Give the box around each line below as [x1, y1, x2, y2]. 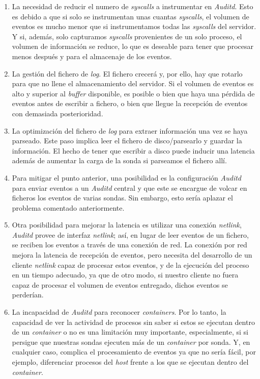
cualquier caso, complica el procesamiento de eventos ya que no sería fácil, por [12, 346, 256, 357]
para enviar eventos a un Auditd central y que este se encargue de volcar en [12, 182, 247, 193]
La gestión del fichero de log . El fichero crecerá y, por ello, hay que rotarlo [12, 68, 243, 79]
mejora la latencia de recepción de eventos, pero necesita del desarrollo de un [12, 249, 252, 260]
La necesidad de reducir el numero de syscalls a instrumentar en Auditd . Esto [12, 1, 253, 11]
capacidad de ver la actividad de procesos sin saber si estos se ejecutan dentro [12, 316, 255, 327]
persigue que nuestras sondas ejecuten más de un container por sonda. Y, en [12, 336, 250, 347]
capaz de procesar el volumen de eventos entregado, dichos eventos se [12, 279, 228, 290]
